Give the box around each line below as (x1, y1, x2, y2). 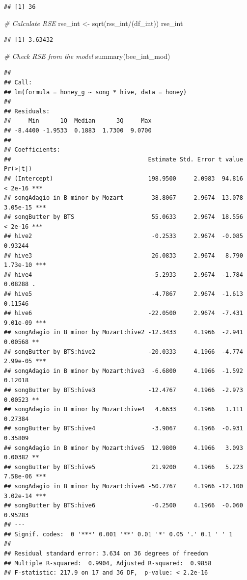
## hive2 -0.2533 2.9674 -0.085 (4, 233, 243, 240)
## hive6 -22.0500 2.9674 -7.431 (4, 310, 243, 317)
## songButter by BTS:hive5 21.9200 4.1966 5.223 (4, 463, 243, 471)
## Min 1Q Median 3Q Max (4, 117, 152, 125)
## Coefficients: (4, 146, 60, 154)
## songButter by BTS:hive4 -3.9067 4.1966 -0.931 (4, 425, 243, 432)
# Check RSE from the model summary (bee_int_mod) (4, 51, 170, 61)
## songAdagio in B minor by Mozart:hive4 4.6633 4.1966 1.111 (4, 406, 243, 413)
